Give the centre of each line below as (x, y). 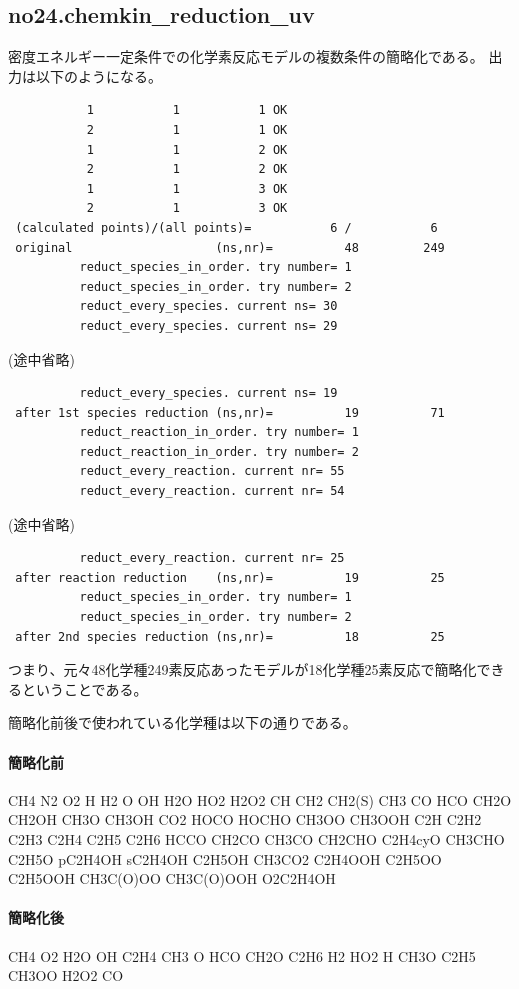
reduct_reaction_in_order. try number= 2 (219, 451)
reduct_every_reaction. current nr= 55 (212, 471)
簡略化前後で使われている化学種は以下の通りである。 (182, 722)
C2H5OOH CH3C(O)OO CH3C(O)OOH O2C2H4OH (172, 878)
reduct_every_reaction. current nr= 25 (212, 558)
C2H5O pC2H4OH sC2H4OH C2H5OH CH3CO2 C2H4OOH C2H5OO (225, 858)
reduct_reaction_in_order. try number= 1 (219, 432)
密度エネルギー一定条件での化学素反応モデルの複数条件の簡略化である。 (246, 56)
